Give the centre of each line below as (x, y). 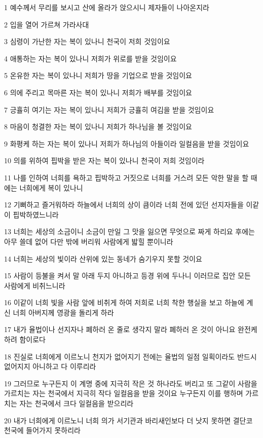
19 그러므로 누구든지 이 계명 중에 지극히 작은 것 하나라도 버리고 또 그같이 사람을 (131, 383)
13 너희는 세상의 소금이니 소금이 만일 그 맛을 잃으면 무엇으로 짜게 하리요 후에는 (129, 231)
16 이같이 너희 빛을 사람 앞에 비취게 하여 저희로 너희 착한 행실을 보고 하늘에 (124, 302)
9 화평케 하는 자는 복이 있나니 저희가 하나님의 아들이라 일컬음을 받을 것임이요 (127, 143)
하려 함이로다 (25, 339)
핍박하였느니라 (36, 214)
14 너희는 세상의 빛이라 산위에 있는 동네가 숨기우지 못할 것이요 (103, 258)
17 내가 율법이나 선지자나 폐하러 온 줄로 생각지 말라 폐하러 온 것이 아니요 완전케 (131, 329)
